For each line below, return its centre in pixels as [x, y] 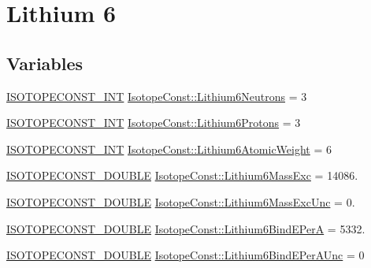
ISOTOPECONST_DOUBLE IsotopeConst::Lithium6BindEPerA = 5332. [186, 228]
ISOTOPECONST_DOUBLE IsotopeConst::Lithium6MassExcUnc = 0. [181, 201]
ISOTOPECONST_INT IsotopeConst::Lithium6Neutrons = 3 [157, 96]
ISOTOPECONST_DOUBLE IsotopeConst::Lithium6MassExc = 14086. [182, 175]
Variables [45, 63]
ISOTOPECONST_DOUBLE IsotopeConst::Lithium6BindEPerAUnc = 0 [185, 255]
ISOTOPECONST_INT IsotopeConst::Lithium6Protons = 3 [154, 123]
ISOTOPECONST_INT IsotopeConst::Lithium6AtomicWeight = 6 [169, 149]
